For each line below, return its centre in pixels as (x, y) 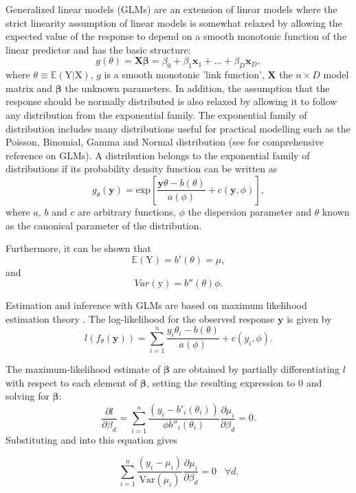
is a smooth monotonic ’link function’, (184, 74)
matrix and (29, 88)
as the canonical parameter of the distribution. (104, 225)
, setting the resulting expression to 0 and (234, 382)
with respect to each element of (71, 382)
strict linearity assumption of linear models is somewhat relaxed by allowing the (174, 22)
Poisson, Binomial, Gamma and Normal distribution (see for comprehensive (165, 142)
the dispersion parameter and (249, 211)
